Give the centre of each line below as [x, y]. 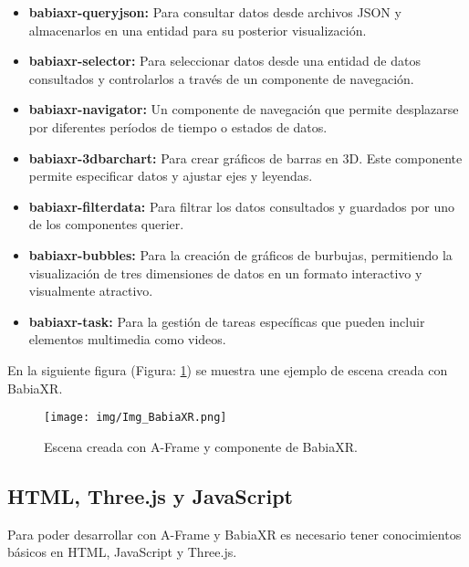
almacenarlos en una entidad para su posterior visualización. [198, 30]
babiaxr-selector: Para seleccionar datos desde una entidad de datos [224, 61]
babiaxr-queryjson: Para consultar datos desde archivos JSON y [215, 12]
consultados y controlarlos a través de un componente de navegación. [221, 78]
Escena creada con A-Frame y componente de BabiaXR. [201, 446]
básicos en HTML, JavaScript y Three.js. [122, 552]
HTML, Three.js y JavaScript [150, 495]
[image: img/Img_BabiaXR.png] [135, 418]
